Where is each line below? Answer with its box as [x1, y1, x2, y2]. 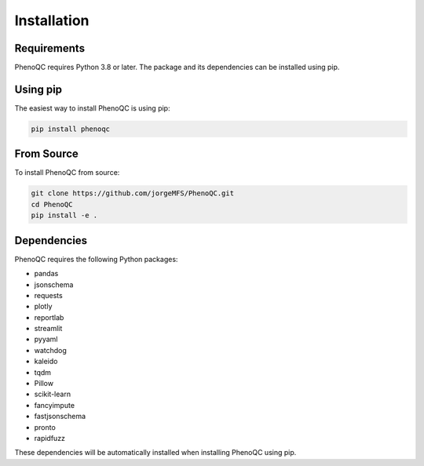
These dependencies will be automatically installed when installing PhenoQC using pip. [14, 448, 297, 457]
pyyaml [34, 334, 58, 344]
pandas [34, 269, 59, 279]
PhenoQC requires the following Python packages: [14, 254, 178, 264]
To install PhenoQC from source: [14, 168, 120, 177]
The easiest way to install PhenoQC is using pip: [14, 103, 170, 113]
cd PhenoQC [31, 200, 73, 209]
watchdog [34, 345, 67, 355]
